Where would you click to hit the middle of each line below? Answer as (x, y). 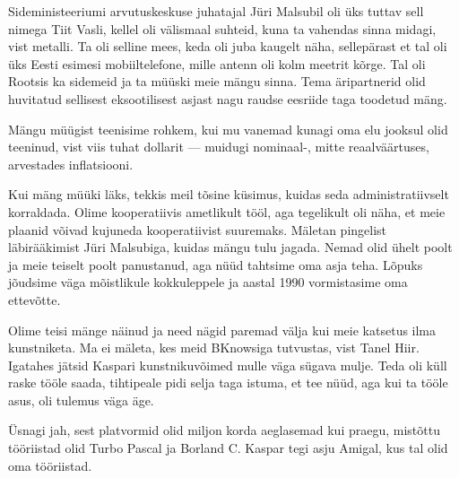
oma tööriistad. (50, 465)
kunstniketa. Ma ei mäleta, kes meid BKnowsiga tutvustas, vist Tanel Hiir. (214, 348)
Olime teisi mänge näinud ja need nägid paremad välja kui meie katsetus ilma (222, 330)
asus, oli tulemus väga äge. (81, 400)
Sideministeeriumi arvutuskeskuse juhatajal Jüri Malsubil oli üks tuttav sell (216, 11)
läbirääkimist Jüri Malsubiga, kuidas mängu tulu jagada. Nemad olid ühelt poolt (230, 247)
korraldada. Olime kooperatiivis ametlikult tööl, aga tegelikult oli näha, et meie (227, 211)
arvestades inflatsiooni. (71, 164)
